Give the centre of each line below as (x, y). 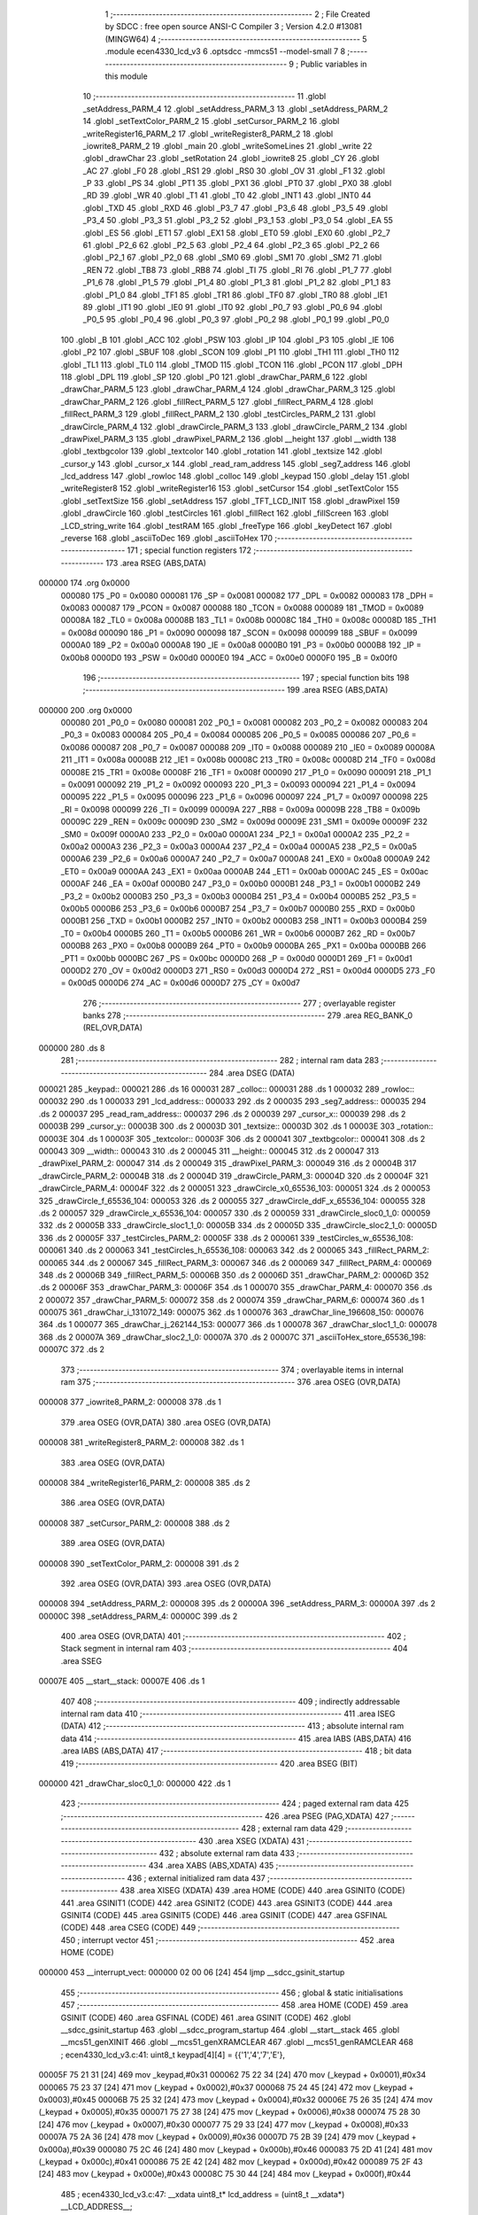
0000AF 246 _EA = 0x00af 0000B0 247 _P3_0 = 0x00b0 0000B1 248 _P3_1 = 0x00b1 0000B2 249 (240, 884)
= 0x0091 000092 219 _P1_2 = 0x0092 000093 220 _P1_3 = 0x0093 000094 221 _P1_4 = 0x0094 (238, 785)
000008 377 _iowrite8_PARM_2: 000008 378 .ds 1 (130, 1402)
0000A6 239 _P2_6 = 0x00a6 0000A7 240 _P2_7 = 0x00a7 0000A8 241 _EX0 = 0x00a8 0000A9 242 (246, 859)
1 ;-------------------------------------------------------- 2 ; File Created (238, 14)
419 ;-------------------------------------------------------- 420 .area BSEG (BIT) (209, 1763)
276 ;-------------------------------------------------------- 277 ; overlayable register (239, 1003)
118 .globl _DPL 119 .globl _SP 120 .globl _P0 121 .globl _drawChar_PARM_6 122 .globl (214, 377)
